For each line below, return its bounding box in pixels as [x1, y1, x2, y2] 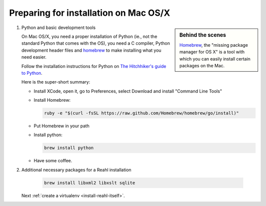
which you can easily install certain [179, 56, 251, 61]
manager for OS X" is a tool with [179, 49, 245, 55]
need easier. [21, 54, 47, 60]
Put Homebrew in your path [33, 123, 90, 129]
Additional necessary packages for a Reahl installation [21, 167, 132, 173]
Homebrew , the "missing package [179, 42, 248, 48]
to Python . [21, 70, 43, 76]
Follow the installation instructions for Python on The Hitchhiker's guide [21, 63, 166, 69]
